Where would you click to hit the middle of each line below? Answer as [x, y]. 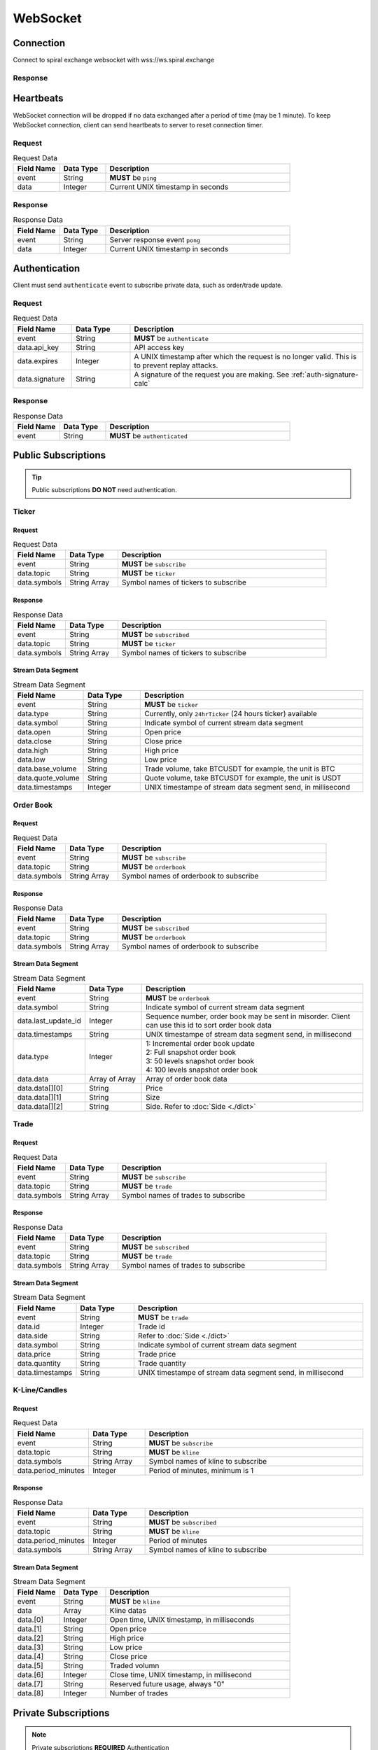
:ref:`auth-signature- [325, 374]
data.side [33, 1336]
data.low [31, 759]
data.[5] [30, 1666]
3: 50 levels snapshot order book [200, 1060]
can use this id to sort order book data [209, 1025]
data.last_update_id [49, 1021]
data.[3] [30, 1647]
